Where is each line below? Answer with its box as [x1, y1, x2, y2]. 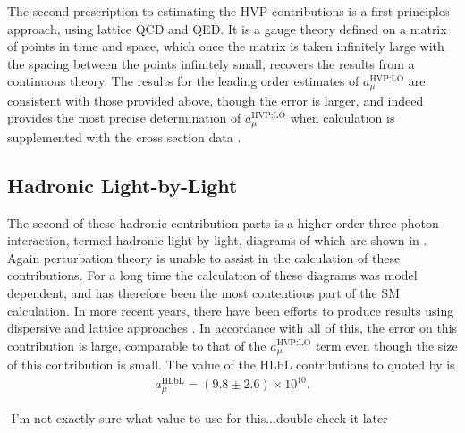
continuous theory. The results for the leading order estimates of [7, 72, 359, 90]
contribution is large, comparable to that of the [7, 335, 266, 354]
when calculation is [290, 108, 395, 127]
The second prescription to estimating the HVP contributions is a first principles [7, 2, 450, 20]
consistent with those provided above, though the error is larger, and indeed [7, 90, 424, 109]
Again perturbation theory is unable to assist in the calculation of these [7, 248, 401, 267]
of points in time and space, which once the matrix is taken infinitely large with [7, 37, 444, 55]
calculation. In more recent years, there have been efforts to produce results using [7, 301, 454, 319]
